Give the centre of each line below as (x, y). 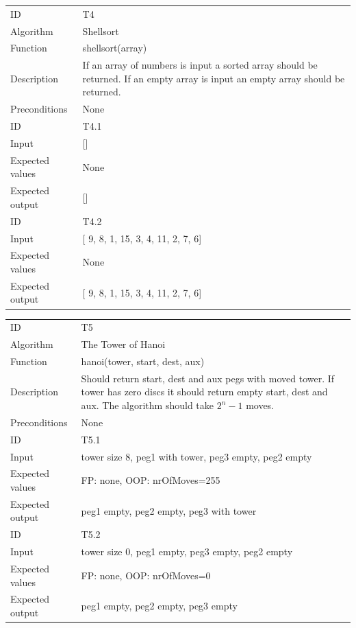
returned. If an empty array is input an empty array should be (214, 78)
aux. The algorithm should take (148, 405)
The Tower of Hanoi (123, 344)
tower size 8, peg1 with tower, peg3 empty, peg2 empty (196, 456)
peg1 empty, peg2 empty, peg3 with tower (169, 510)
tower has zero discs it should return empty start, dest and (204, 392)
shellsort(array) (115, 48)
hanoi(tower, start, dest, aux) (143, 361)
